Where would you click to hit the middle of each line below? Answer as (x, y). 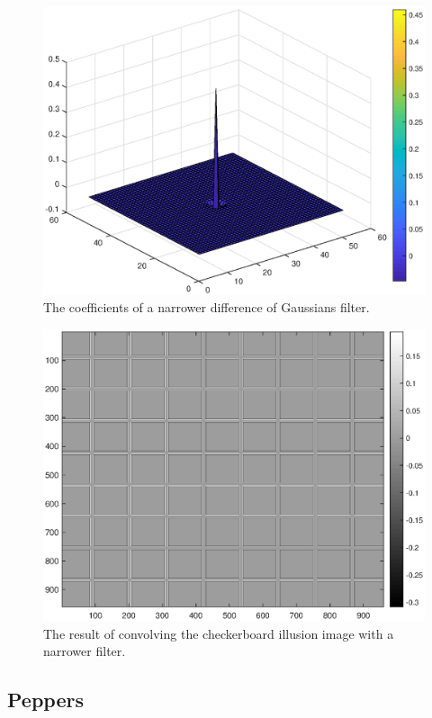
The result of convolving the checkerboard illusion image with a (219, 633)
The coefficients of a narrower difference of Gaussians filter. (207, 307)
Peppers (45, 700)
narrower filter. (85, 651)
